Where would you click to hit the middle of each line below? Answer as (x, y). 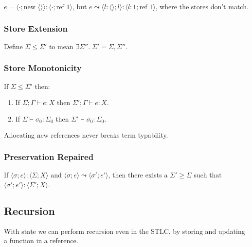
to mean (61, 46)
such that (208, 175)
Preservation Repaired (49, 156)
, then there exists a (138, 175)
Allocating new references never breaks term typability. (86, 135)
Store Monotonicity (43, 68)
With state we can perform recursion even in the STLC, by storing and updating (125, 231)
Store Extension (36, 28)
